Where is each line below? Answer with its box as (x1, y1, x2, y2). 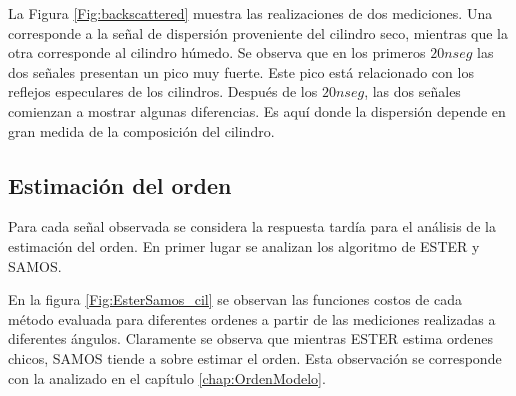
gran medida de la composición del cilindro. (8, 120, 275, 141)
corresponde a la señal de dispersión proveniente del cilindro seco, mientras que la (8, 22, 509, 43)
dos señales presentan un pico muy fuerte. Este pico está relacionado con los (8, 61, 474, 82)
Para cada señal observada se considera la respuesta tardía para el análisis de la (8, 216, 496, 237)
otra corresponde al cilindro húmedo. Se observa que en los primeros (8, 42, 426, 63)
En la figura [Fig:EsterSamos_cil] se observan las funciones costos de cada (8, 289, 462, 310)
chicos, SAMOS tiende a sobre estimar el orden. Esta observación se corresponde (8, 347, 502, 368)
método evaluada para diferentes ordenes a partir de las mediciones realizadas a (8, 308, 496, 329)
